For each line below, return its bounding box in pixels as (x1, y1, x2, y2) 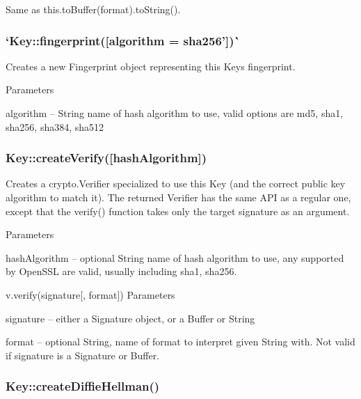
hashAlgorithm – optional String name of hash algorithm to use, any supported (6, 250, 344, 265)
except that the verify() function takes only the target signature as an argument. (6, 203, 350, 218)
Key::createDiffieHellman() (6, 377, 160, 395)
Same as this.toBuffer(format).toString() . (6, 2, 181, 16)
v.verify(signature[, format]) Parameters (6, 287, 175, 302)
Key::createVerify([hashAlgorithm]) (6, 149, 207, 166)
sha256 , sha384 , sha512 (6, 119, 104, 134)
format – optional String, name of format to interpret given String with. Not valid (6, 334, 355, 349)
